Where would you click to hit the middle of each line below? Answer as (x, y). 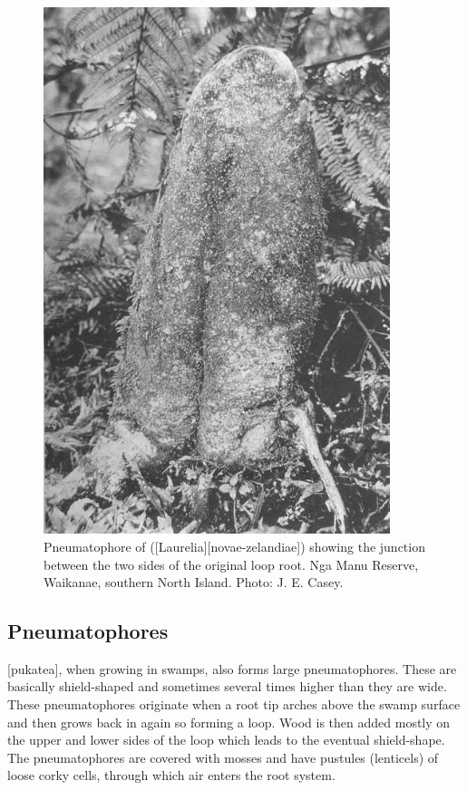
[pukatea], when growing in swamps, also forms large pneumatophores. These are (232, 668)
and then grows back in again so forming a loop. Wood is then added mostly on (229, 722)
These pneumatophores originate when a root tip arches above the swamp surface (234, 704)
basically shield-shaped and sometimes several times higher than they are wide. (227, 686)
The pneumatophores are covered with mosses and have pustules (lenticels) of (223, 757)
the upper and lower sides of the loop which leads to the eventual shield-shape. (226, 740)
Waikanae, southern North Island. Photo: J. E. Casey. (194, 582)
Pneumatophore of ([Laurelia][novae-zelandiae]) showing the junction (234, 546)
